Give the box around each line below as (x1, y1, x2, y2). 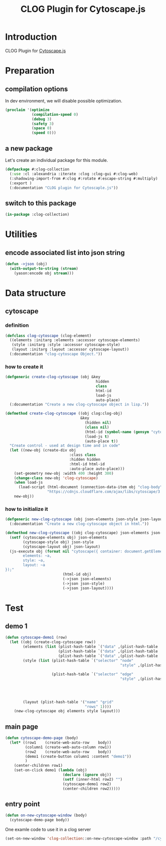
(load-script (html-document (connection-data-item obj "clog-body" (18, 485, 163, 490)
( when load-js (14, 480, 43, 485)
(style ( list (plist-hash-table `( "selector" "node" (23, 658, 134, 663)
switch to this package (5, 199, 77, 207)
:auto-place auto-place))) (69, 466, 125, 471)
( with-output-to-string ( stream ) (9, 266, 79, 271)
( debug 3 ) (31, 116, 52, 122)
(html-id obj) (62, 572, 92, 577)
